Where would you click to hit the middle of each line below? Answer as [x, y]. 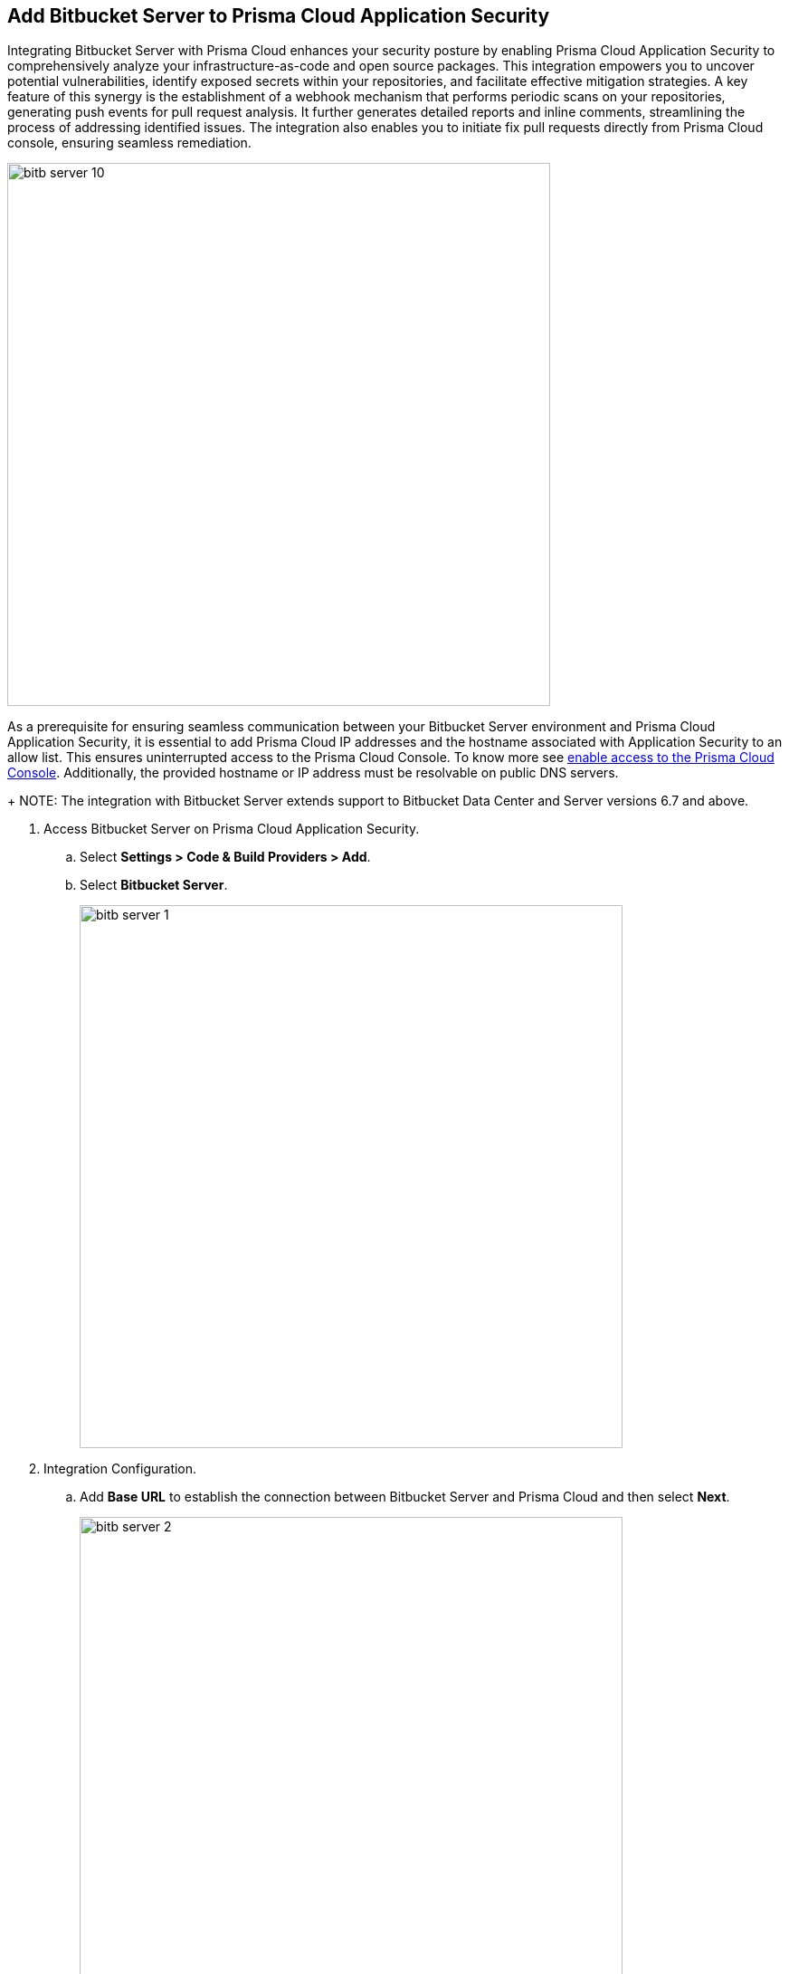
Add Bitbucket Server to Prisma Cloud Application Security [279, 16]
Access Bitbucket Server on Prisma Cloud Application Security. [232, 829]
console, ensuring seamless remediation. [129, 143]
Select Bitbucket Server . [154, 885]
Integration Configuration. [120, 1469]
